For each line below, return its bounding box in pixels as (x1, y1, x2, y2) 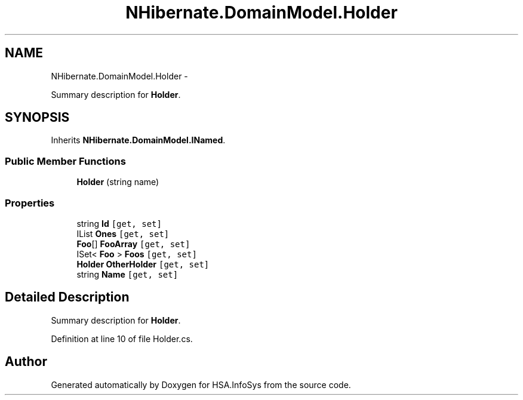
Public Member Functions (5, 155, 126, 167)
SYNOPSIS (5, 110, 70, 125)
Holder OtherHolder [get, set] (76, 259, 210, 269)
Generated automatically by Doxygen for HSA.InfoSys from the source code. (51, 379, 351, 390)
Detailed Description (5, 290, 130, 305)
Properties (5, 196, 55, 209)
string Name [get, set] (76, 269, 179, 279)
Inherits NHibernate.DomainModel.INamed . (51, 135, 226, 146)
